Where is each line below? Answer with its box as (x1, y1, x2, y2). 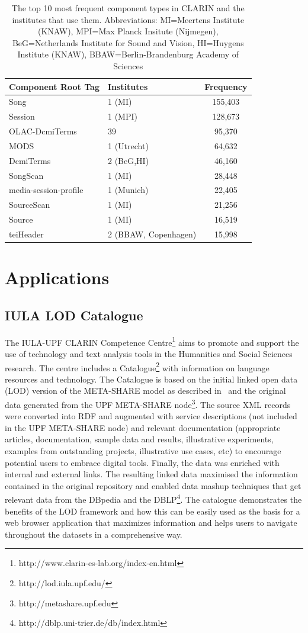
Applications (5, 265, 110, 290)
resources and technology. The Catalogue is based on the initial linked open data (5, 372, 298, 385)
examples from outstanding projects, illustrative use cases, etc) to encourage (5, 444, 281, 457)
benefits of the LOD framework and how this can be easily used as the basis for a (5, 505, 300, 517)
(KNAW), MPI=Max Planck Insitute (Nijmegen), (37, 25, 219, 37)
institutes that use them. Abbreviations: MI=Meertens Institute (12, 13, 245, 25)
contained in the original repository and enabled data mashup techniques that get (5, 479, 301, 491)
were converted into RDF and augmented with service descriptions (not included (5, 410, 297, 422)
